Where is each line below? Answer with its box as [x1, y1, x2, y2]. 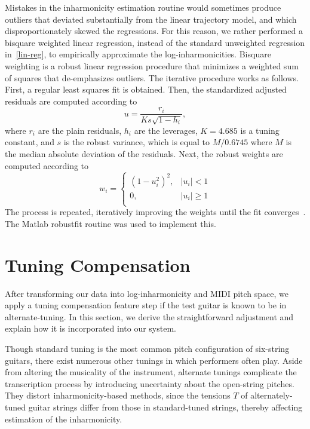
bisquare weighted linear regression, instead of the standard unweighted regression [5, 36, 305, 48]
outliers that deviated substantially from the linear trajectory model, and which [5, 13, 297, 25]
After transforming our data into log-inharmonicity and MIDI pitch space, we [5, 287, 289, 299]
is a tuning [240, 124, 280, 136]
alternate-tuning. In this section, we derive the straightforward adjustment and [5, 310, 294, 323]
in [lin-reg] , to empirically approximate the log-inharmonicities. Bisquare [5, 48, 271, 60]
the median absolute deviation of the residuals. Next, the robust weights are [5, 147, 283, 160]
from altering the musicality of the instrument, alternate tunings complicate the [5, 366, 297, 378]
